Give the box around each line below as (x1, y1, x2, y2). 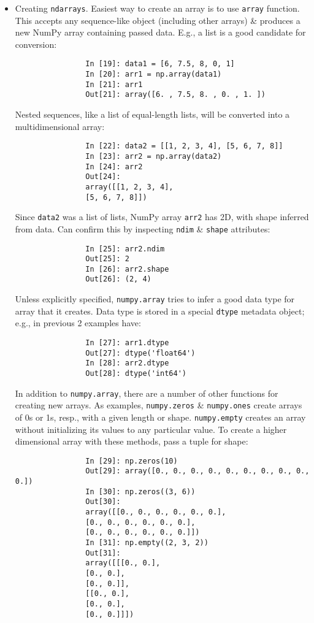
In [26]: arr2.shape (85, 264, 169, 273)
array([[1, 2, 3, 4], (85, 182, 174, 191)
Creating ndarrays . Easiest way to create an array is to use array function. (15, 2, 300, 14)
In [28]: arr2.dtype (85, 359, 169, 368)
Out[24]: (85, 172, 121, 182)
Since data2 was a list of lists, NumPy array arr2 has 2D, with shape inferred (15, 210, 309, 223)
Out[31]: (85, 548, 121, 557)
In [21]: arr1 (85, 80, 143, 89)
